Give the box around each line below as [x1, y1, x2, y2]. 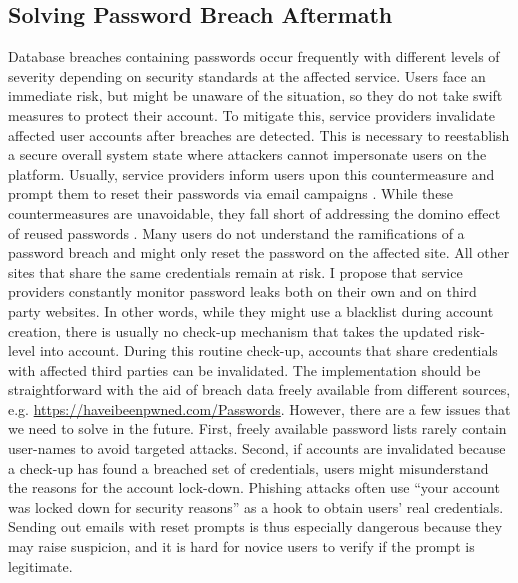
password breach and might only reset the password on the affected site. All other [8, 242, 510, 263]
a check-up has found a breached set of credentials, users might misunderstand [8, 457, 489, 478]
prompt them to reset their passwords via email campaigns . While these [8, 183, 454, 204]
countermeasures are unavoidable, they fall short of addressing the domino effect [8, 202, 501, 223]
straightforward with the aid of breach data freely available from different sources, [8, 379, 511, 400]
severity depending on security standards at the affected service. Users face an [8, 65, 486, 86]
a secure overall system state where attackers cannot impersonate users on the [8, 144, 487, 165]
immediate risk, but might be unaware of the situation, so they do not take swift [8, 85, 503, 106]
